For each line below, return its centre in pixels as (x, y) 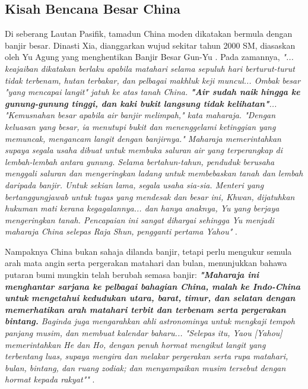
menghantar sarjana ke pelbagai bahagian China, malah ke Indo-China (153, 286)
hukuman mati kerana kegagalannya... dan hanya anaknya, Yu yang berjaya (142, 208)
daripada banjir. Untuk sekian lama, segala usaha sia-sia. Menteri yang (134, 184)
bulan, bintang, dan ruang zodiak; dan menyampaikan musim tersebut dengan (145, 367)
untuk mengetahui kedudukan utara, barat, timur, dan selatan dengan (150, 298)
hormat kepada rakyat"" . (50, 379)
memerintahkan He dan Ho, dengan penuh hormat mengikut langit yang (135, 344)
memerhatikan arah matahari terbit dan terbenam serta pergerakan (145, 309)
